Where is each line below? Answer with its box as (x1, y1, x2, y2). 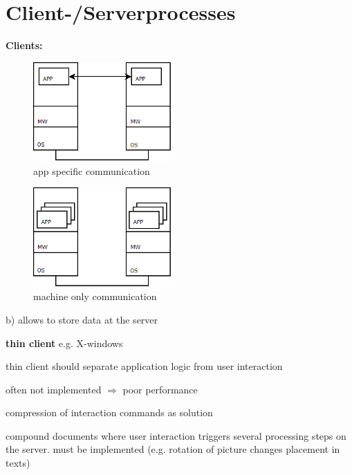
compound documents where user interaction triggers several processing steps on (6, 428, 346, 443)
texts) (6, 456, 30, 470)
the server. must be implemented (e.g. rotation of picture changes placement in (6, 442, 340, 456)
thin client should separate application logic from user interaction (6, 359, 283, 373)
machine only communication (33, 289, 157, 304)
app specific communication (33, 163, 150, 178)
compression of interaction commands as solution (6, 405, 213, 420)
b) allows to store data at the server (6, 312, 158, 326)
